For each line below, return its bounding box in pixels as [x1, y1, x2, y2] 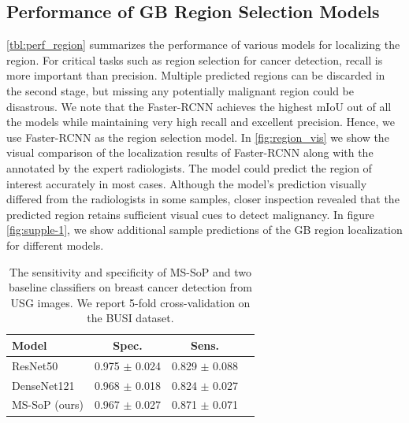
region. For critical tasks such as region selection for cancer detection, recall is [6, 51, 383, 68]
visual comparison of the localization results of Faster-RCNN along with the [6, 144, 374, 161]
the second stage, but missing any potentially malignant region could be [6, 82, 354, 98]
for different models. [6, 236, 104, 253]
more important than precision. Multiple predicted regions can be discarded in [6, 67, 385, 83]
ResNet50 [12, 357, 58, 373]
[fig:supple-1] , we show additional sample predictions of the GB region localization [6, 221, 403, 238]
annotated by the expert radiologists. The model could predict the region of [6, 159, 372, 176]
